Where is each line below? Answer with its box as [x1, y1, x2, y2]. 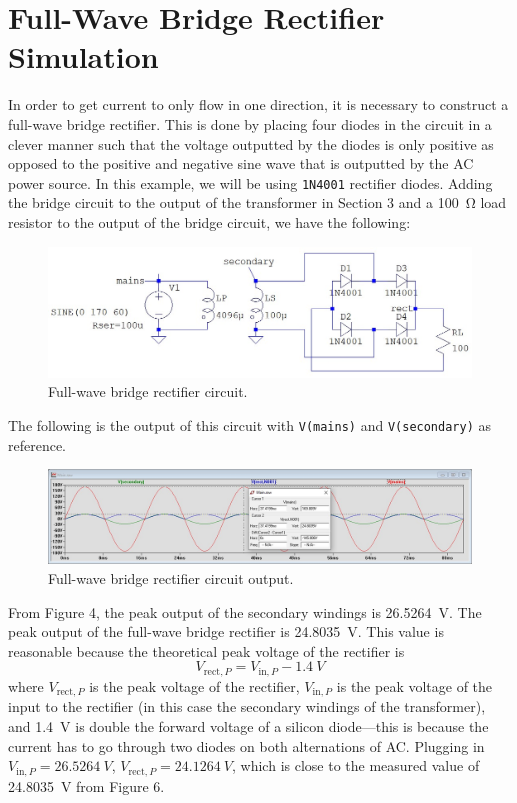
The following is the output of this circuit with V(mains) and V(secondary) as [8, 414, 491, 435]
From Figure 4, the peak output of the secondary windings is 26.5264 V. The [8, 601, 482, 622]
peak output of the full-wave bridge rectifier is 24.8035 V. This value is [8, 621, 444, 642]
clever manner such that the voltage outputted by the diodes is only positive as [8, 133, 494, 154]
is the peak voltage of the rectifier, [89, 675, 300, 696]
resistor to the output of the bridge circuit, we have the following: [8, 211, 411, 232]
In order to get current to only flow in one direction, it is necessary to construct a [8, 94, 509, 115]
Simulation [8, 36, 159, 77]
